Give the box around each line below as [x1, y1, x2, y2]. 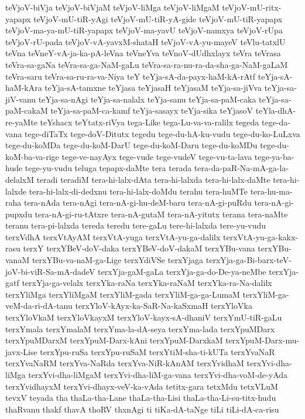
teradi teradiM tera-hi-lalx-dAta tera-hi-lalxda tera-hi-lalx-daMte [36, 173, 270, 185]
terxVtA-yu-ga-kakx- [222, 230, 298, 243]
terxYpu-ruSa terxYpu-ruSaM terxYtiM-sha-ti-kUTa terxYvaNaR [40, 345, 275, 357]
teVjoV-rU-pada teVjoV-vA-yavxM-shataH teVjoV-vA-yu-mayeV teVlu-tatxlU [5, 35, 286, 47]
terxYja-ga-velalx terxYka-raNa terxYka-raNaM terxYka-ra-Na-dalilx [22, 277, 272, 289]
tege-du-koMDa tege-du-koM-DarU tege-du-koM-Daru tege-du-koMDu [5, 139, 258, 151]
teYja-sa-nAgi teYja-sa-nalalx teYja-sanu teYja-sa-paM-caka [38, 93, 256, 105]
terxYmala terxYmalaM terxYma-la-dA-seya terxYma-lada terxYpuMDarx [5, 322, 275, 335]
